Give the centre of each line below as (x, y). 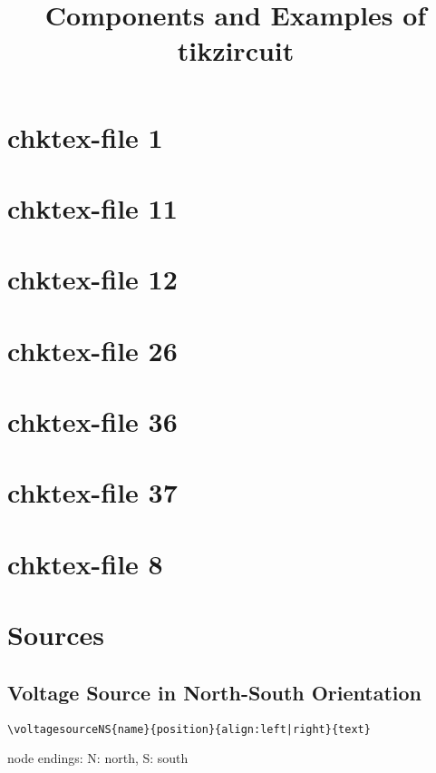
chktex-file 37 (92, 492)
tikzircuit (236, 50)
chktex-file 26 (92, 350)
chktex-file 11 (92, 207)
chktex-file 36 (92, 421)
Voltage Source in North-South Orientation (215, 692)
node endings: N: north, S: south (98, 758)
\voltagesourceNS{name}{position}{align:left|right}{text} (189, 729)
